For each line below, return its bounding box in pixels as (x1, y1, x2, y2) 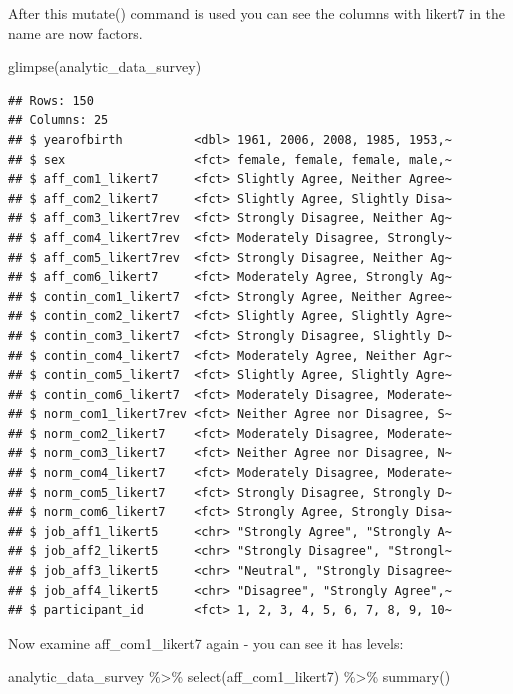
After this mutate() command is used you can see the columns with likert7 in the (8, 3, 506, 23)
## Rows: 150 (8, 93, 94, 108)
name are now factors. (8, 22, 143, 43)
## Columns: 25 (8, 113, 109, 128)
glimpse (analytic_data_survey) (8, 56, 202, 77)
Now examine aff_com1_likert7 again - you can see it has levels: (8, 632, 404, 653)
